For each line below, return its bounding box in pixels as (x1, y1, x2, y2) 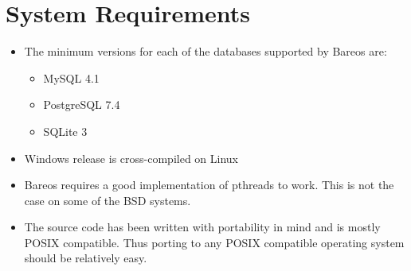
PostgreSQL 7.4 (43, 96, 120, 113)
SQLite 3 (43, 122, 88, 139)
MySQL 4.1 (43, 69, 100, 86)
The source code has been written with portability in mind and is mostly (24, 219, 381, 235)
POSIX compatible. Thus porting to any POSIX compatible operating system (24, 234, 405, 250)
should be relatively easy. (24, 250, 147, 266)
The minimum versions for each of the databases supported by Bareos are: (24, 43, 387, 60)
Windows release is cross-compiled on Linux (24, 149, 238, 166)
